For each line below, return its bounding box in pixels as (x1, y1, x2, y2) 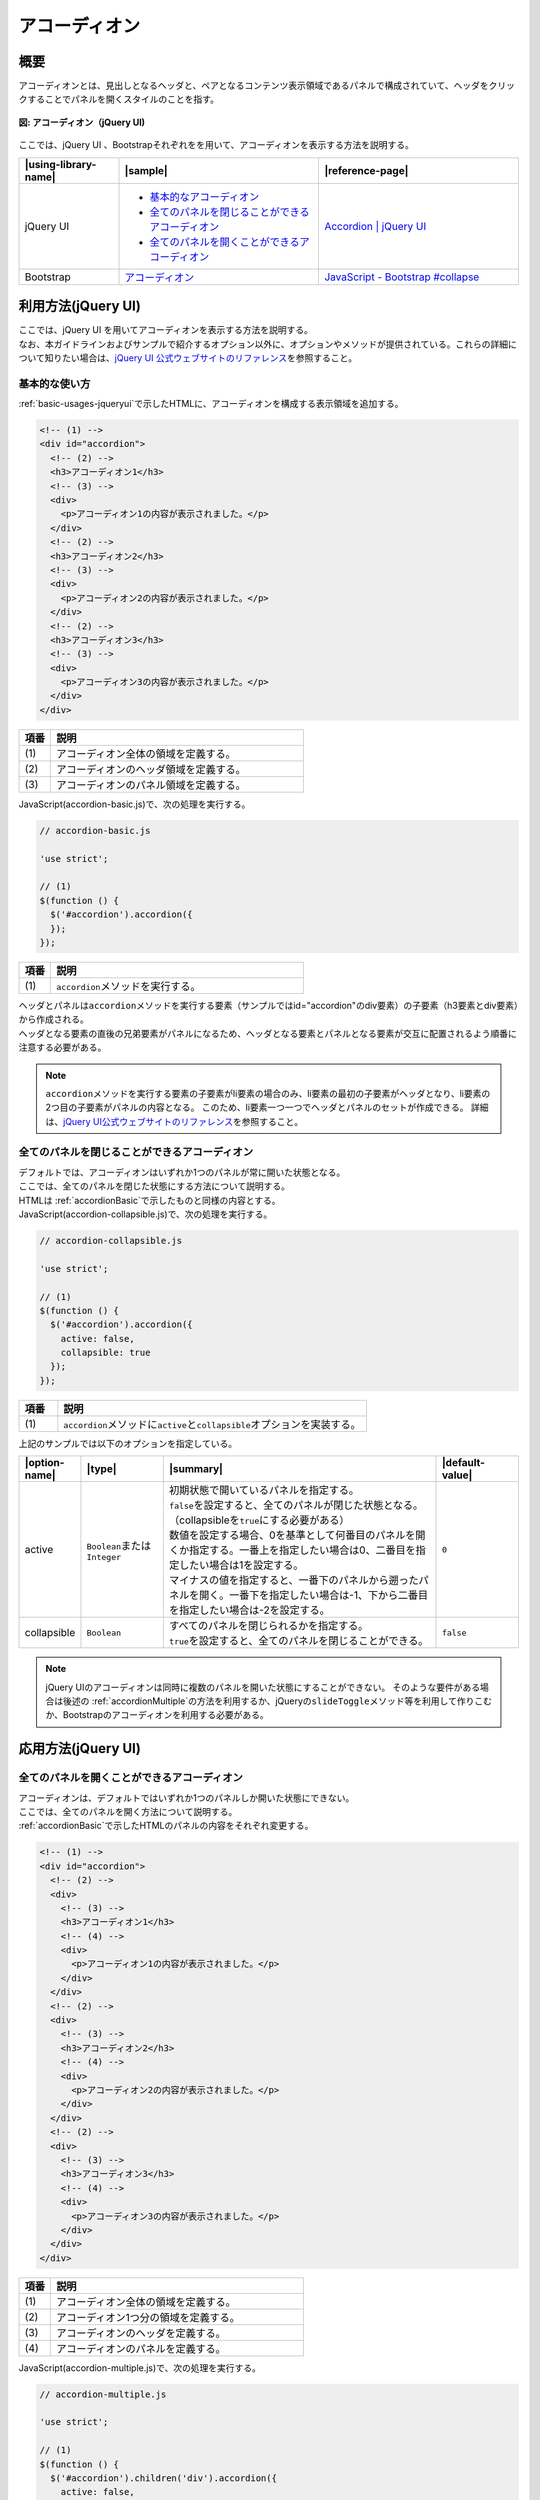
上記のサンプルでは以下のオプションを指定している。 (18, 1437, 238, 1449)
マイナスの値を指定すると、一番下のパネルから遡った (168, 1573, 419, 1587)
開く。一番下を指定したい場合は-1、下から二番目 (198, 1588, 429, 1602)
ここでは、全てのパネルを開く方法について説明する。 (18, 1805, 238, 1817)
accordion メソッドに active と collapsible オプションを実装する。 (63, 1417, 361, 1431)
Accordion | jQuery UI (324, 219, 427, 233)
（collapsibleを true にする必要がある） (168, 1513, 350, 1527)
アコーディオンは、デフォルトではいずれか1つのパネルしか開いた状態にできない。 (18, 1791, 355, 1804)
